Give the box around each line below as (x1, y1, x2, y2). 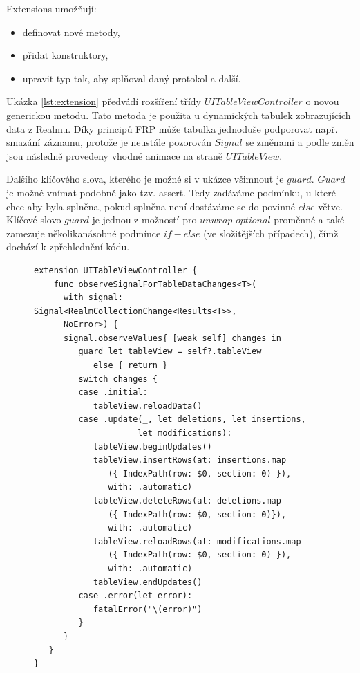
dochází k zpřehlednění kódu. (6, 239, 130, 254)
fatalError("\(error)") (93, 604, 202, 614)
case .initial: (78, 387, 148, 398)
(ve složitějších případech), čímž (203, 225, 339, 240)
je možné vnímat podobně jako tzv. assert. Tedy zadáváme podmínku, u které (6, 185, 337, 199)
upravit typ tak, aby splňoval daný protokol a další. (22, 71, 241, 85)
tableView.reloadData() (93, 400, 202, 411)
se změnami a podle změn (245, 135, 354, 149)
